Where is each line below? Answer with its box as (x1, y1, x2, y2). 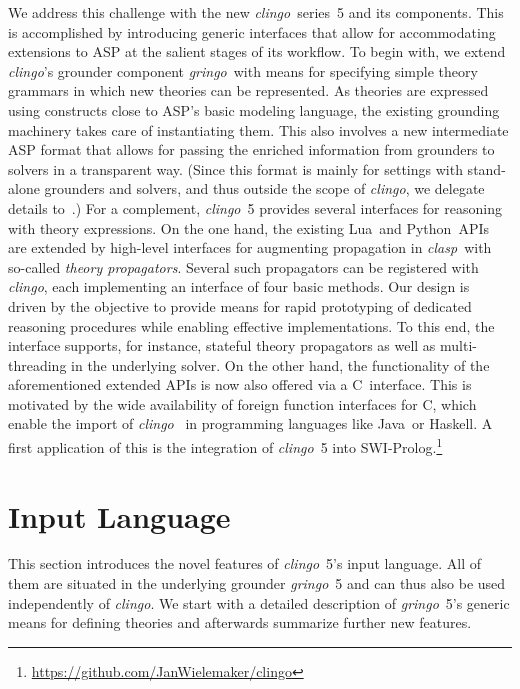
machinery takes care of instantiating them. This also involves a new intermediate (8, 119, 509, 140)
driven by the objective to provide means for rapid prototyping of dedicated (8, 295, 472, 316)
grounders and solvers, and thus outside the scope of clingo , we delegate (44, 178, 485, 199)
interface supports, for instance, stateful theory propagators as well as (8, 335, 436, 356)
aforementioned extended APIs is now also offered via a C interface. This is (8, 374, 472, 395)
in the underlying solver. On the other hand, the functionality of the (71, 354, 490, 375)
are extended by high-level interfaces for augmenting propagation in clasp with (8, 237, 492, 258)
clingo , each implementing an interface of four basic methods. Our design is (8, 276, 470, 297)
